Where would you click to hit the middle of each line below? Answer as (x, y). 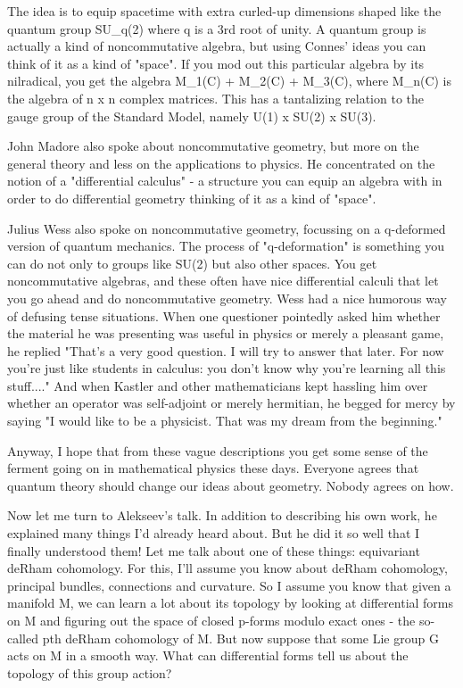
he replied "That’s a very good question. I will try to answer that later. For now (226, 350)
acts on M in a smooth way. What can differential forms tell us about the (208, 655)
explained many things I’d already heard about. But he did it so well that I (214, 533)
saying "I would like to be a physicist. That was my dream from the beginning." (225, 421)
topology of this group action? (90, 672)
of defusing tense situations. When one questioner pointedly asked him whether (224, 315)
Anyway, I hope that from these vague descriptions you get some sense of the (218, 450)
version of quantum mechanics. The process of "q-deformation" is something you (226, 246)
